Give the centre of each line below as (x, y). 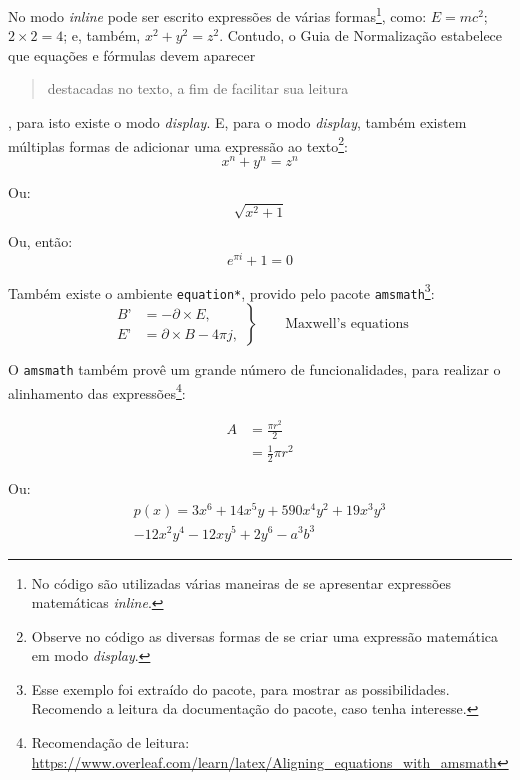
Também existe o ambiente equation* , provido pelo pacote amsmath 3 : (221, 291)
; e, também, (102, 35)
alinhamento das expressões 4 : (97, 391)
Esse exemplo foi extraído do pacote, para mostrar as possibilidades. (240, 688)
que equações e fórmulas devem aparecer (132, 54)
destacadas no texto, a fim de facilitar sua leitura (198, 88)
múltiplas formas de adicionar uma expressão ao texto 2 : (178, 144)
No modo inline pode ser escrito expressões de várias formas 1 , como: (217, 14)
